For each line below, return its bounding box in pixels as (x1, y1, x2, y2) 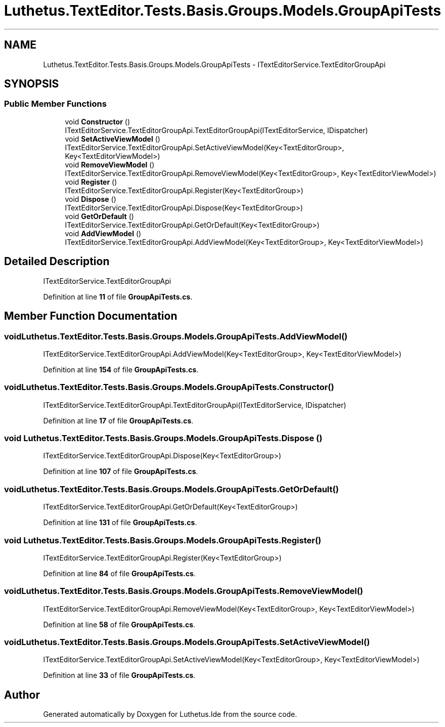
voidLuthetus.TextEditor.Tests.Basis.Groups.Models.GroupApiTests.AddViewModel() (4, 331, 348, 341)
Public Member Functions (4, 99, 107, 109)
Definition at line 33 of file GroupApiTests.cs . (43, 671, 196, 680)
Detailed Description (4, 255, 110, 268)
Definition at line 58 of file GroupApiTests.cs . (43, 620, 196, 629)
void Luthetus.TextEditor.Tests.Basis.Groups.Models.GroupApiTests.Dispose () (4, 433, 323, 443)
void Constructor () (65, 117, 130, 126)
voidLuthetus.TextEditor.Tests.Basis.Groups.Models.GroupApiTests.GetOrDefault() (4, 484, 339, 494)
